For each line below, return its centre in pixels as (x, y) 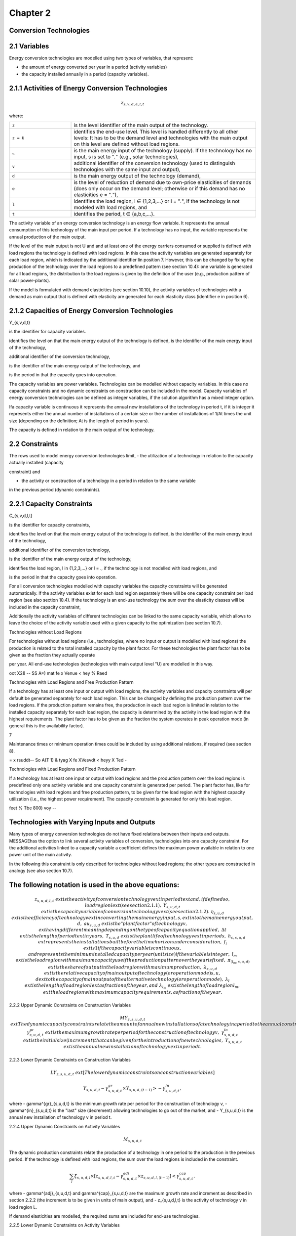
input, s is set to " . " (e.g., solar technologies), (126, 157)
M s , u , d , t (133, 1140)
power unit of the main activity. (41, 855)
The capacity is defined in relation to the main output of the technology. (82, 430)
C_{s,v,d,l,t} (21, 516)
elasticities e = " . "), (96, 195)
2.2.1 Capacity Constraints (51, 504)
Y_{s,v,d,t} (20, 322)
